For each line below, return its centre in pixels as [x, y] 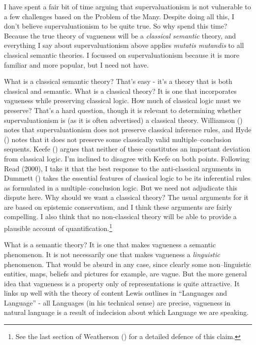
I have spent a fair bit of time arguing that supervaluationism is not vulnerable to [128, 6]
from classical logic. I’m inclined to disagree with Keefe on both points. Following [127, 158]
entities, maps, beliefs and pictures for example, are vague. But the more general [126, 274]
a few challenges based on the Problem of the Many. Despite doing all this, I [119, 16]
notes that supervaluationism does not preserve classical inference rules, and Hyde [128, 130]
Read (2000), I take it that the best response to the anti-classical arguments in [123, 168]
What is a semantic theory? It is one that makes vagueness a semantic [110, 245]
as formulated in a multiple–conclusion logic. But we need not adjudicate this [121, 187]
